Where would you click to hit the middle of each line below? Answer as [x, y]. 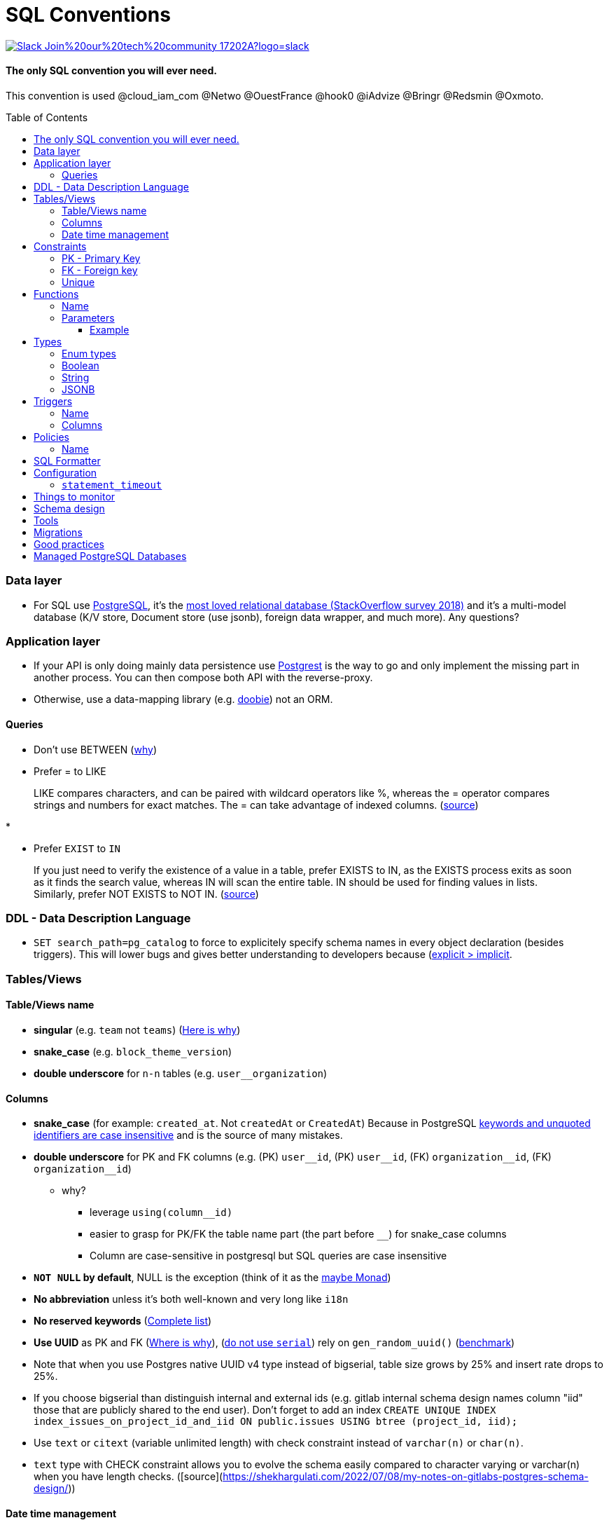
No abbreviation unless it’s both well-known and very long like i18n [191, 1299]
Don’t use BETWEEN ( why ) [95, 749]
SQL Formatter [67, 460]
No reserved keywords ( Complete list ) [123, 1321]
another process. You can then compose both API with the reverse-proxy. [203, 678]
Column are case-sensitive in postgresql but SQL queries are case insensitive [268, 1256]
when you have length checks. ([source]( [128, 1477]
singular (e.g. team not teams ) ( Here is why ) [137, 1030]
